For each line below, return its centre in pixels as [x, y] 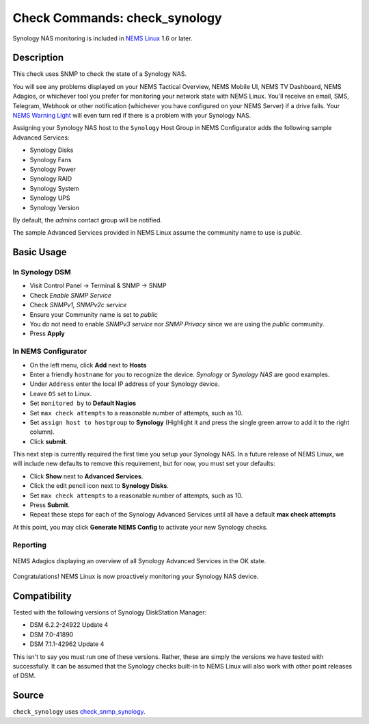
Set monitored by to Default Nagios [83, 403]
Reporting [30, 545]
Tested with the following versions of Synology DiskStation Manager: [110, 612]
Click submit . [49, 441]
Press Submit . [50, 505]
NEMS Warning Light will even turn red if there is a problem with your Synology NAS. [132, 116]
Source [28, 696]
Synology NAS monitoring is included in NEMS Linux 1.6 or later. [102, 38]
